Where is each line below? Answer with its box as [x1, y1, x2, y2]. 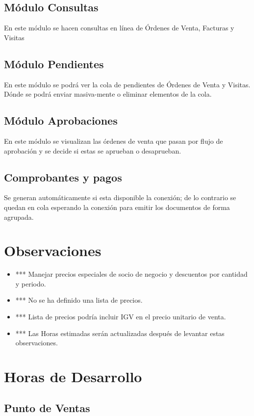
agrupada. [4, 211, 34, 222]
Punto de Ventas [4, 400, 90, 415]
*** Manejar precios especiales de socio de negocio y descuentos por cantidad [15, 269, 248, 279]
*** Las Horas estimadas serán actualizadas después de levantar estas [15, 328, 225, 338]
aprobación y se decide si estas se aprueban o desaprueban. [4, 145, 181, 156]
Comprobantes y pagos [4, 169, 122, 184]
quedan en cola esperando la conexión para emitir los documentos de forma [4, 202, 230, 212]
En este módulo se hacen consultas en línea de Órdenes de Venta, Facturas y [4, 23, 234, 33]
